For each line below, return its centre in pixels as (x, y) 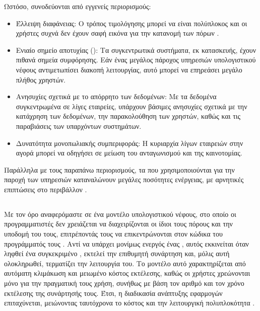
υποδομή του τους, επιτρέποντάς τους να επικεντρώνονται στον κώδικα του (113, 234)
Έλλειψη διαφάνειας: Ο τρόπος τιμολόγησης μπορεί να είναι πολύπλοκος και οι (132, 23)
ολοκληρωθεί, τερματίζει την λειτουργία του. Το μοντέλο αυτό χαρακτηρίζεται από (125, 263)
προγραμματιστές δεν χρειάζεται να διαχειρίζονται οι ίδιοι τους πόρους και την (118, 224)
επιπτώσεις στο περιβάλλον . (46, 189)
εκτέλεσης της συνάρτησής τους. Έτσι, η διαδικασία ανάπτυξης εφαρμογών (113, 293)
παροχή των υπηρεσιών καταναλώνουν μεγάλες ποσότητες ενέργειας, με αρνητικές (124, 179)
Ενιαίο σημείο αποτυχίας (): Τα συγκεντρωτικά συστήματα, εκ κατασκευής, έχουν (136, 50)
